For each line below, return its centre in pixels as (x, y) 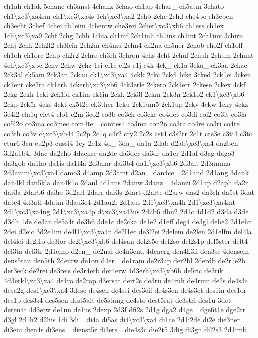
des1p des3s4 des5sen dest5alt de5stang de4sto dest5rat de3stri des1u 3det (118, 300)
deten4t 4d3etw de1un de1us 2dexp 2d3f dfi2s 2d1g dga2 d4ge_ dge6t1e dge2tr (125, 310)
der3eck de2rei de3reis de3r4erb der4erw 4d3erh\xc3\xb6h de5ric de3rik (114, 271)
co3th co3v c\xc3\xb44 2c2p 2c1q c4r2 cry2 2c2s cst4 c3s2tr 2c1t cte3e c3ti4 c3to (128, 133)
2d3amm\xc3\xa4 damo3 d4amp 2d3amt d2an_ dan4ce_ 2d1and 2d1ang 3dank (127, 173)
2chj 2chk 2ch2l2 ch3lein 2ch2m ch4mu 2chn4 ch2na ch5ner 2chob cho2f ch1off (123, 45)
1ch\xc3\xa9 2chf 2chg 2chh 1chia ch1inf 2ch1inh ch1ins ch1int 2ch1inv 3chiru (124, 35)
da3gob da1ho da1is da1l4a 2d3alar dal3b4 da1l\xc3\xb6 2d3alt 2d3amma (117, 163)
